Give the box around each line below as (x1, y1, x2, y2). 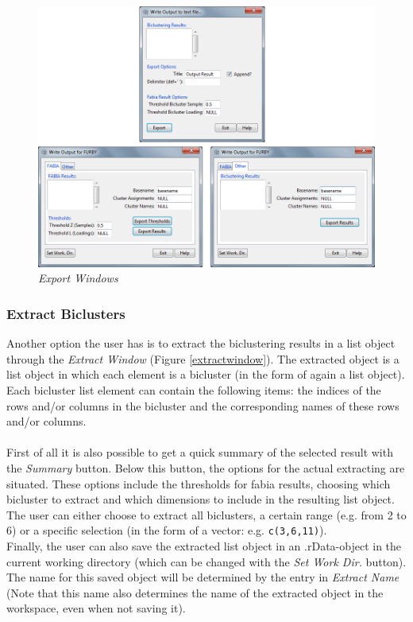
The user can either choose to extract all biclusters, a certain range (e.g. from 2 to (6, 506, 407, 523)
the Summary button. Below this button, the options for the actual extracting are (6, 460, 405, 476)
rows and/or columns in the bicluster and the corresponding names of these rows (6, 397, 399, 414)
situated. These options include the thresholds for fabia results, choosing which (6, 475, 391, 492)
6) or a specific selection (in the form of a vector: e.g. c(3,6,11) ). (6, 522, 327, 538)
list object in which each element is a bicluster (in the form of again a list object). (6, 366, 405, 383)
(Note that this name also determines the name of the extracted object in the (6, 584, 384, 601)
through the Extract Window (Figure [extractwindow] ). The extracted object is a (6, 350, 399, 367)
